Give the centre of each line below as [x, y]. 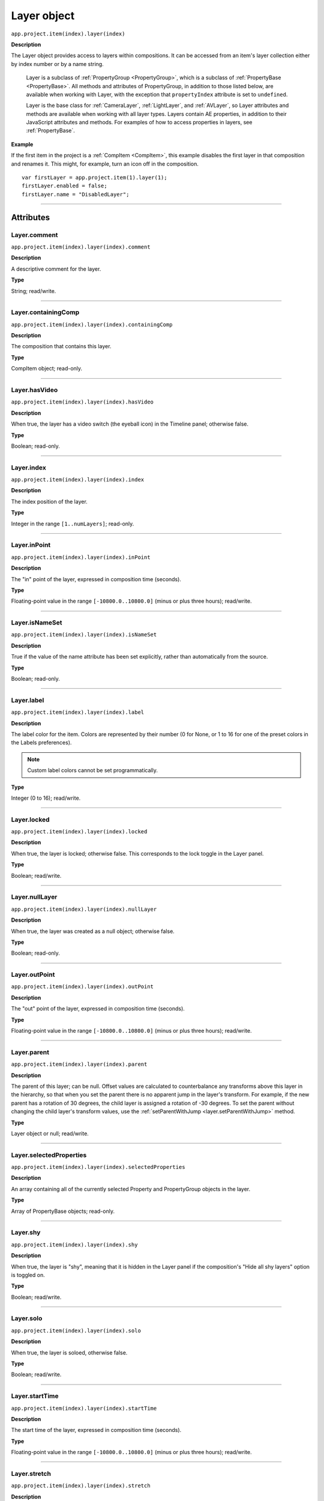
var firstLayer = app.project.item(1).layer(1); [94, 178]
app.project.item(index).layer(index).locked [79, 832]
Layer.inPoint [31, 545]
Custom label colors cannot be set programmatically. [93, 770]
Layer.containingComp [45, 312]
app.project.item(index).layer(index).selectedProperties [98, 1167]
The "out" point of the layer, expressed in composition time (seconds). [98, 1009]
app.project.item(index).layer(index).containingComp [92, 325]
